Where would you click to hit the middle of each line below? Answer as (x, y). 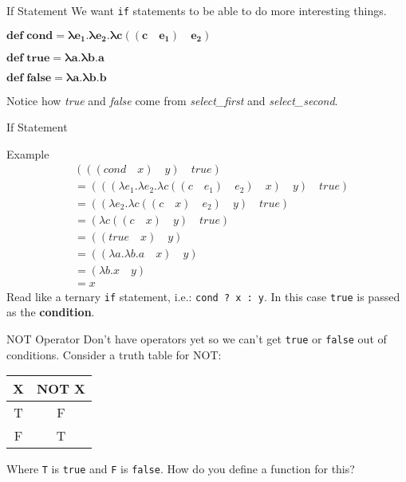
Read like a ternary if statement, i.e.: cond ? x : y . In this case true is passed (203, 296)
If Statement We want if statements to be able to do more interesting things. (197, 10)
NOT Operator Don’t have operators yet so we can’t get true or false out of (197, 338)
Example (28, 153)
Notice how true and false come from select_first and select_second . (172, 100)
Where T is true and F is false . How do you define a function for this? (181, 469)
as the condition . (51, 312)
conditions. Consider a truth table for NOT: (114, 354)
